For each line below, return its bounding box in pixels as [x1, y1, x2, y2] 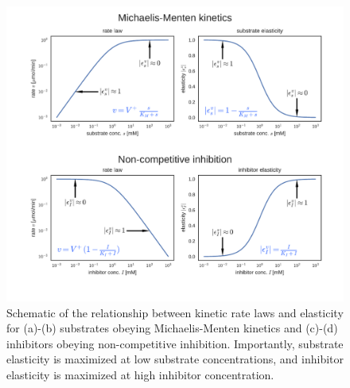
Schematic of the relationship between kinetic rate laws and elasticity [6, 304, 344, 320]
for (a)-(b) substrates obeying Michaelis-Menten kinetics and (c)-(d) [6, 320, 338, 336]
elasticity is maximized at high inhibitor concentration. [6, 366, 274, 382]
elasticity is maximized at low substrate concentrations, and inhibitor [6, 351, 344, 367]
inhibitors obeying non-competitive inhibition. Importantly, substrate [6, 335, 344, 351]
